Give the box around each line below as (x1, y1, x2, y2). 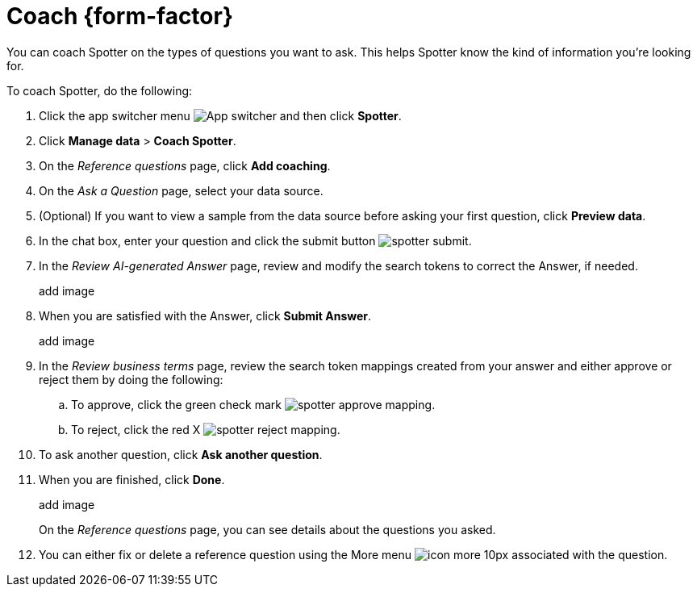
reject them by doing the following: (39, 372, 223, 386)
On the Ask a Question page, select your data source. (39, 183, 323, 198)
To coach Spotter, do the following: (6, 83, 193, 98)
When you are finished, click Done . (39, 472, 225, 487)
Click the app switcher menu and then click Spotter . (39, 108, 402, 123)
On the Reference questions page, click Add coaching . (39, 158, 331, 173)
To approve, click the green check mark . (71, 397, 436, 411)
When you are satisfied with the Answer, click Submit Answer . (39, 308, 372, 323)
